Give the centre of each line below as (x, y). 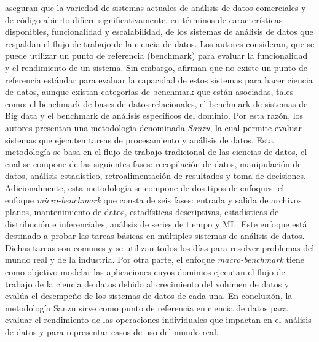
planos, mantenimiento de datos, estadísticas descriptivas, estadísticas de (142, 212)
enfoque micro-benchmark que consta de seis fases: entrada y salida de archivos (153, 199)
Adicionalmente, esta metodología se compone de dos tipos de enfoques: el (145, 187)
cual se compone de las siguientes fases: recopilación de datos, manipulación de (153, 163)
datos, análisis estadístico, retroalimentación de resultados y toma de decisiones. (156, 176)
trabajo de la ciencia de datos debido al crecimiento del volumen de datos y (147, 283)
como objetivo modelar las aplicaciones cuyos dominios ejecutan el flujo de (145, 272)
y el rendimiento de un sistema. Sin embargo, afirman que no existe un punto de (156, 67)
